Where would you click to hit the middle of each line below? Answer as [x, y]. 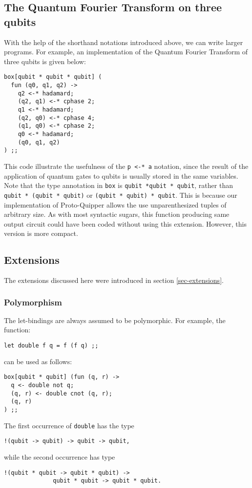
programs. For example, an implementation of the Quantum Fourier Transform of [126, 52]
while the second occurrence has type [60, 456]
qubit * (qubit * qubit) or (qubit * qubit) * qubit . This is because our [121, 195]
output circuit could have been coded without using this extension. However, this [126, 223]
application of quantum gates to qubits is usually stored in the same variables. [121, 175]
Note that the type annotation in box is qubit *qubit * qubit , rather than [118, 185]
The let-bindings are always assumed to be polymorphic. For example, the [115, 320]
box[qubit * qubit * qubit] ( [53, 77]
